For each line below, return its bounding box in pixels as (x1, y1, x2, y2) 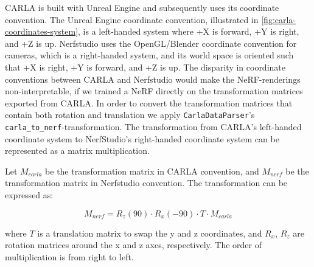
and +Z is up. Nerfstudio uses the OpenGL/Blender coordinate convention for (5, 36, 297, 49)
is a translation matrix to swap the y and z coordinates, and (37, 226, 262, 239)
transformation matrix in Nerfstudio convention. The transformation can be (5, 176, 288, 189)
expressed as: (5, 189, 54, 201)
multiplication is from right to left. (5, 250, 134, 263)
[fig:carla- (261, 13, 296, 26)
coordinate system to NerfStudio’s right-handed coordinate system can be (5, 132, 279, 145)
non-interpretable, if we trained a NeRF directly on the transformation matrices (5, 85, 303, 97)
